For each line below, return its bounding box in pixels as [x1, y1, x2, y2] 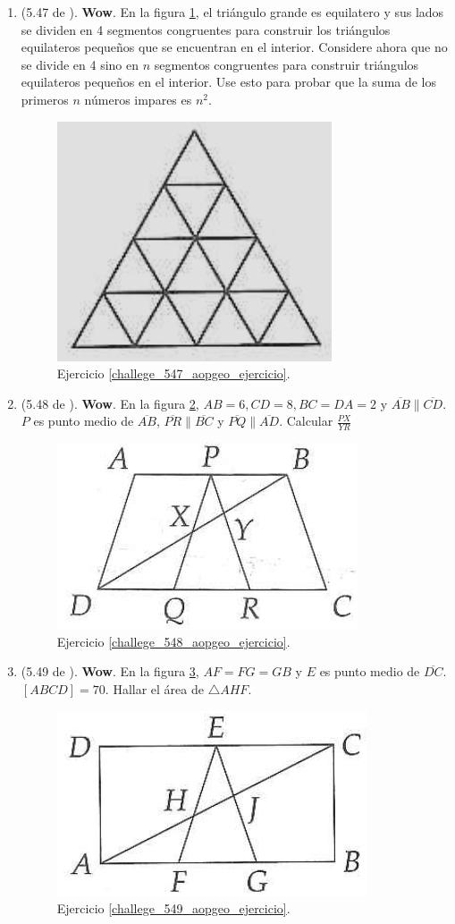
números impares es [84, 89, 192, 108]
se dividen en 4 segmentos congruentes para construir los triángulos [21, 20, 391, 38]
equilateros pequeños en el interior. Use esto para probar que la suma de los [21, 72, 437, 91]
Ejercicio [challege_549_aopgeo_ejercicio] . [56, 899, 291, 918]
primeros [21, 89, 69, 108]
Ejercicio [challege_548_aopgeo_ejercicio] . [56, 632, 291, 650]
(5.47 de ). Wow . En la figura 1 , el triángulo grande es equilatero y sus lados [21, 3, 444, 21]
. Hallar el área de [105, 679, 204, 698]
